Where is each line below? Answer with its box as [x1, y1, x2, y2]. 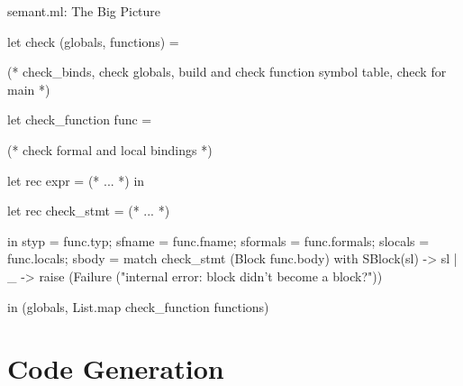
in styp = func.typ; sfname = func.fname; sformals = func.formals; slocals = [7, 231, 430, 250]
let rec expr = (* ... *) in [7, 170, 145, 189]
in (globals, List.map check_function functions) [7, 297, 269, 316]
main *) [7, 79, 50, 98]
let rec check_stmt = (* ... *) [7, 201, 170, 220]
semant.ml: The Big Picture [7, 2, 161, 20]
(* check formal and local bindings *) [7, 140, 213, 159]
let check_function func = [7, 110, 152, 129]
